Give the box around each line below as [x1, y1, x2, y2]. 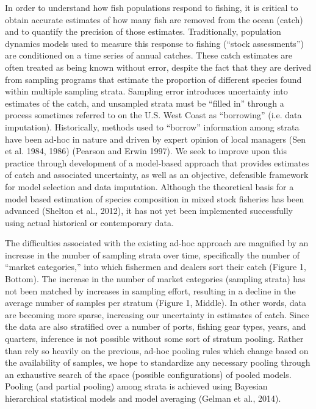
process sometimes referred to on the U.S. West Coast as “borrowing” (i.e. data [5, 108, 302, 121]
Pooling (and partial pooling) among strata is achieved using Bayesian [5, 380, 268, 393]
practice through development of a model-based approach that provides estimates [5, 156, 309, 169]
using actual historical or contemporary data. [5, 216, 174, 229]
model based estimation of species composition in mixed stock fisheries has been [5, 192, 304, 205]
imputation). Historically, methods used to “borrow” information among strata [5, 120, 300, 133]
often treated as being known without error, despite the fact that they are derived [5, 60, 312, 73]
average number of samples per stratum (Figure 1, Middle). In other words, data [5, 296, 306, 309]
